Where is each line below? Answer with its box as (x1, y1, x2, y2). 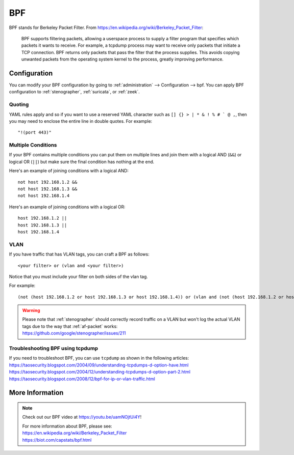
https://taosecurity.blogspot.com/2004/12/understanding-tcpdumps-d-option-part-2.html (9, 369, 191, 375)
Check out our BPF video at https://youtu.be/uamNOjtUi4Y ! (22, 414, 142, 420)
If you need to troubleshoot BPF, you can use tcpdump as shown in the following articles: (9, 355, 189, 361)
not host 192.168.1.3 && (18, 186, 77, 192)
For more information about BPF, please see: (22, 423, 112, 429)
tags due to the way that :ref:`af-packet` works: (22, 323, 118, 329)
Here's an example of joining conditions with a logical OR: (9, 204, 125, 210)
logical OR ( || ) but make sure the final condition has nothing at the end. (9, 159, 154, 165)
